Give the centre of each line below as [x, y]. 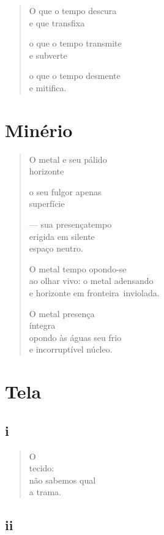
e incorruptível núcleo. [71, 349]
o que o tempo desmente [75, 76]
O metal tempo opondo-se [78, 268]
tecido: [42, 468]
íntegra [42, 325]
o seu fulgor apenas [65, 191]
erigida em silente [62, 236]
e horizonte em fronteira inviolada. [94, 293]
